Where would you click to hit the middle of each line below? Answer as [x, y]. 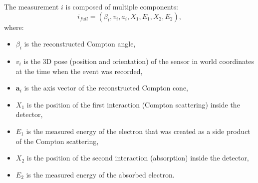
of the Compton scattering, [57, 141]
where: [14, 27]
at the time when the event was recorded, [79, 71]
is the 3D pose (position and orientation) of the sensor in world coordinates [139, 61]
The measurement [31, 6]
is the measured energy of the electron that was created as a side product [138, 131]
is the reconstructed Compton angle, [80, 44]
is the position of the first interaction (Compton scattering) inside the [133, 104]
